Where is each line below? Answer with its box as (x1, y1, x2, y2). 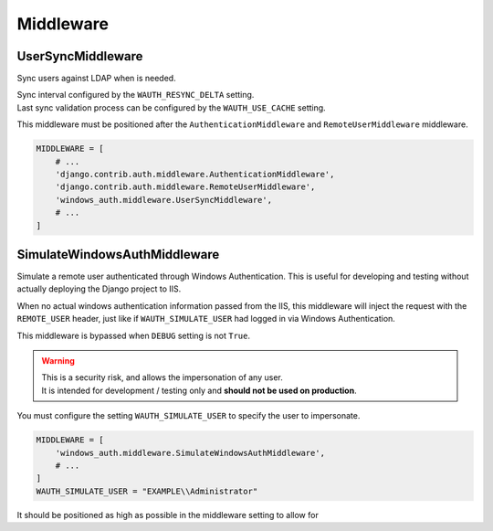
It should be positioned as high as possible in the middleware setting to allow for (16, 509, 319, 520)
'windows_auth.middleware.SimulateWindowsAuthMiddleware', (55, 448, 326, 458)
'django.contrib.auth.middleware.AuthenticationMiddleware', (55, 169, 335, 179)
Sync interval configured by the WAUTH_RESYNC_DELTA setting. (16, 90, 255, 101)
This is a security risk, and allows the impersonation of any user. (41, 372, 283, 383)
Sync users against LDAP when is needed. (16, 73, 177, 84)
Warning (41, 356, 75, 366)
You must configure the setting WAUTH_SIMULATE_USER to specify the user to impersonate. (16, 410, 361, 421)
